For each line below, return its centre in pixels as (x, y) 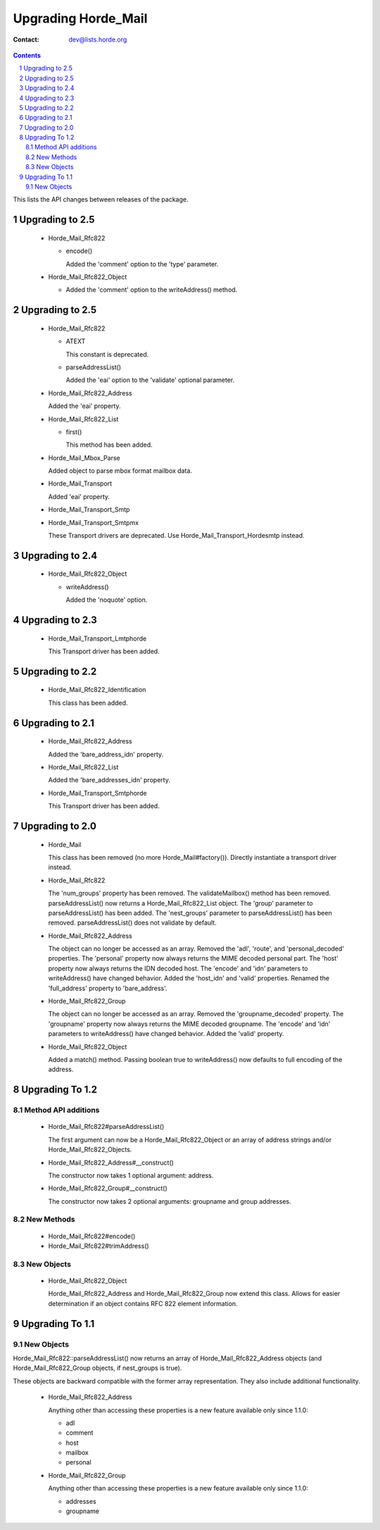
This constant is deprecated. (107, 354)
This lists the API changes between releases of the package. (101, 199)
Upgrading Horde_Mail (80, 18)
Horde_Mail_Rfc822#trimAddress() (99, 1246)
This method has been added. (109, 445)
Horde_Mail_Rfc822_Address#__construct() (111, 1162)
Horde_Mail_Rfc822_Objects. (90, 1149)
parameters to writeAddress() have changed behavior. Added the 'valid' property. (166, 1034)
